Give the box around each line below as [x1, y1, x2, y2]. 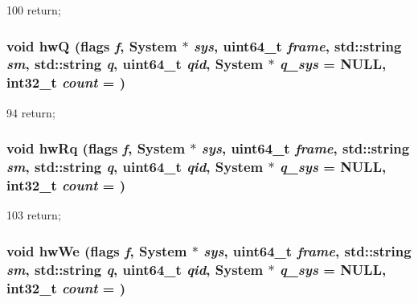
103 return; [6, 207, 61, 223]
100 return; [6, 2, 61, 18]
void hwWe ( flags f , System [6, 240, 187, 260]
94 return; [6, 104, 55, 121]
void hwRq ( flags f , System [6, 138, 186, 158]
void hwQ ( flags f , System [6, 35, 178, 55]
